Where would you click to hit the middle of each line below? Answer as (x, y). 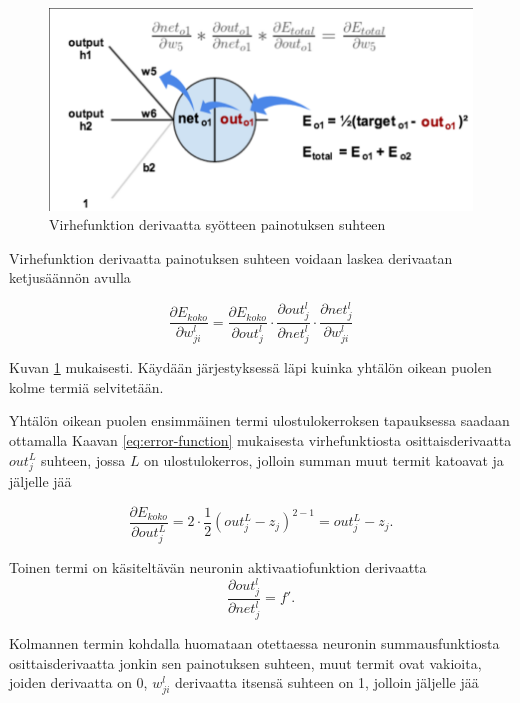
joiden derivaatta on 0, (78, 682)
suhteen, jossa (83, 459)
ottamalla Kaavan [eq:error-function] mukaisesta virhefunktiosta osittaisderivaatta (260, 440)
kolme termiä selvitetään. (86, 386)
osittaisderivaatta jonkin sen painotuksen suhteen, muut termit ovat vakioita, (245, 662)
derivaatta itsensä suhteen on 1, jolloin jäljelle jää (327, 682)
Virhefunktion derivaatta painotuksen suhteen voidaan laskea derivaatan (231, 257)
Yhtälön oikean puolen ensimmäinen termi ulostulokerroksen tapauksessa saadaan (259, 420)
